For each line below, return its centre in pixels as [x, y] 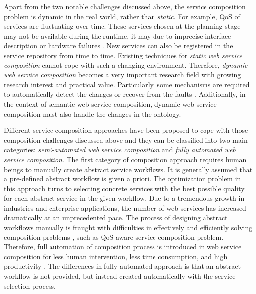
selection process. [30, 285]
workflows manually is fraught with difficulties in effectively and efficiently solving [128, 227]
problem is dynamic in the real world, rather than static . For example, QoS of [122, 16]
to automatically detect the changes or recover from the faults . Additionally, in [125, 94]
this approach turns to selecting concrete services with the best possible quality [124, 188]
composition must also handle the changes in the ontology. [93, 113]
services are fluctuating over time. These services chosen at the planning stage [122, 26]
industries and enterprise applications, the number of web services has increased [125, 207]
